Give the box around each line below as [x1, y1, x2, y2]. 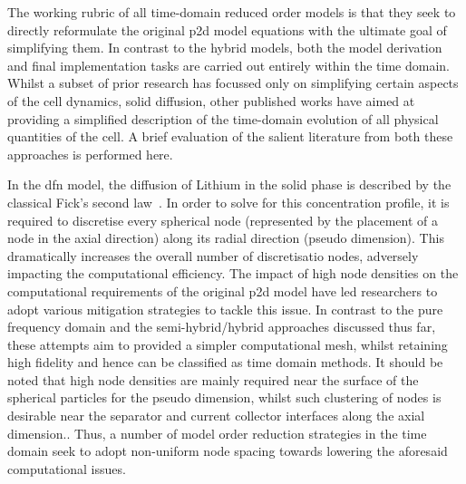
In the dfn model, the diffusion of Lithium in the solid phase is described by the [7, 175, 451, 194]
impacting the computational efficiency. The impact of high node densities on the [7, 264, 459, 283]
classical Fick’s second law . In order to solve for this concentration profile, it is [7, 192, 450, 211]
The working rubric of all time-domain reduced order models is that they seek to [7, 3, 456, 21]
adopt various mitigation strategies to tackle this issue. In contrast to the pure [7, 299, 443, 318]
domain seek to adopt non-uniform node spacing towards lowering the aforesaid [7, 441, 448, 460]
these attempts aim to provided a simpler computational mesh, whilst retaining [7, 334, 448, 353]
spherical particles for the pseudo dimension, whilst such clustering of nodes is [7, 388, 442, 407]
